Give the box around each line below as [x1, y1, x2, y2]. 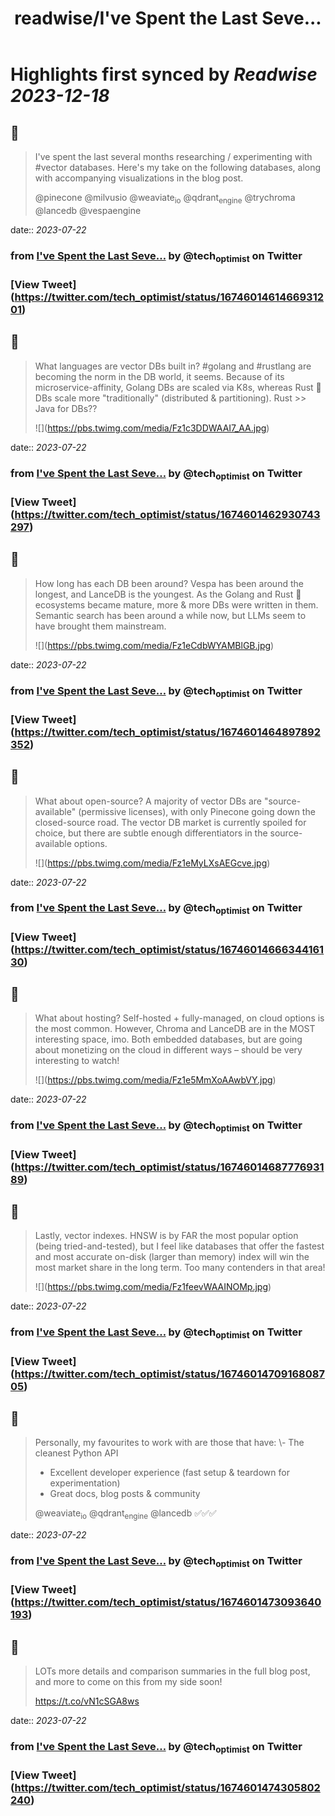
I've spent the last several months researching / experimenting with [34, 151, 313, 162]
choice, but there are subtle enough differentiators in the [34, 827, 268, 839]
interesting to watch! [34, 1055, 120, 1067]
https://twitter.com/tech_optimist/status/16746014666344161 [14, 942, 325, 956]
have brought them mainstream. [34, 620, 167, 632]
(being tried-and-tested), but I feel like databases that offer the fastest [34, 1240, 325, 1252]
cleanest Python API [34, 1447, 119, 1459]
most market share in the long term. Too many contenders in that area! [34, 1262, 326, 1274]
